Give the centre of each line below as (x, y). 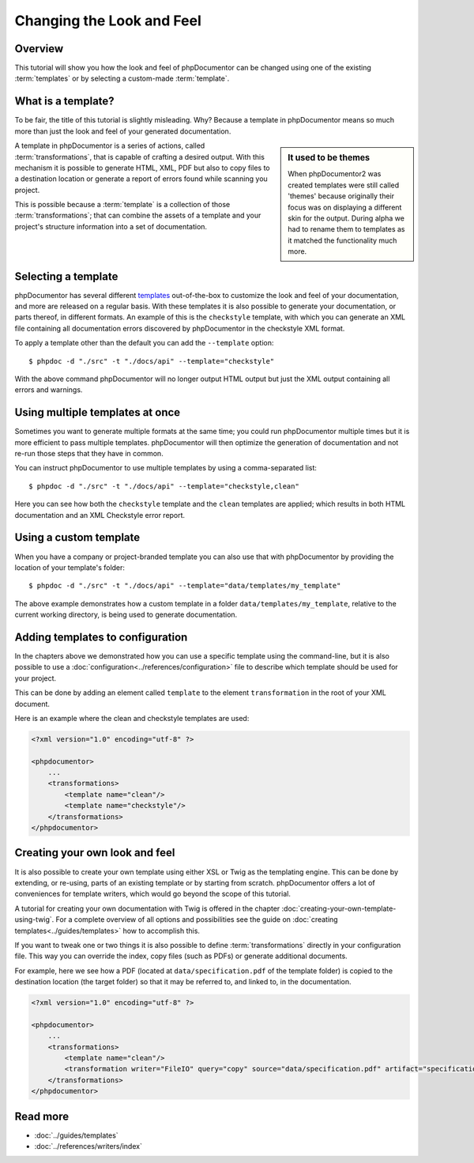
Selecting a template (66, 276)
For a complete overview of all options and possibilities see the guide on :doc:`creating (197, 919)
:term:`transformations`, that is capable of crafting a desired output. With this (139, 157)
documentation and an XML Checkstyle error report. (100, 515)
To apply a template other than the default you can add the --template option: (144, 343)
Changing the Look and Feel (108, 21)
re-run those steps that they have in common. (89, 454)
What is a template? (64, 102)
